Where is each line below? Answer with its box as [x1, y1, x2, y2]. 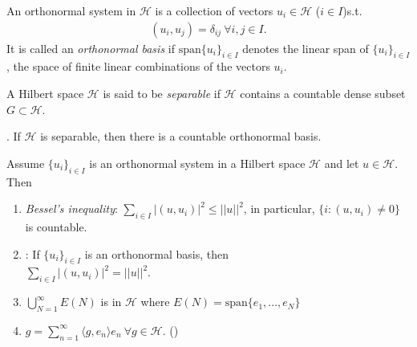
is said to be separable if [103, 85, 221, 102]
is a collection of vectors [155, 2, 273, 18]
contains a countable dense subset [240, 85, 406, 102]
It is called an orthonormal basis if [6, 39, 175, 56]
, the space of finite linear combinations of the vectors [6, 58, 270, 75]
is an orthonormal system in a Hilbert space [89, 154, 306, 171]
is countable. [25, 218, 87, 235]
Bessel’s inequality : [25, 200, 118, 217]
